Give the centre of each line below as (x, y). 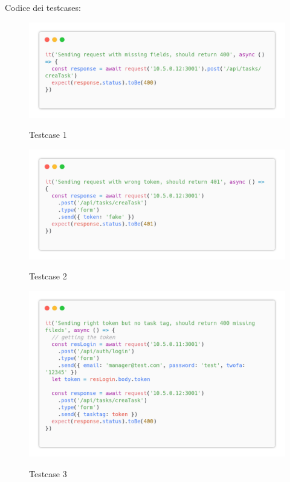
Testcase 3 (48, 473)
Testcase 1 (48, 135)
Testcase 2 (48, 276)
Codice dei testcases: (43, 7)
